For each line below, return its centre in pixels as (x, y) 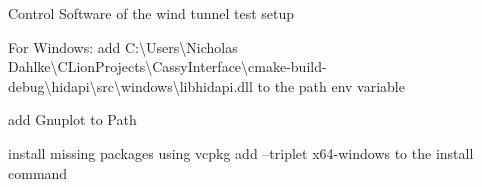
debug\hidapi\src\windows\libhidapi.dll (130, 85)
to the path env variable (331, 85)
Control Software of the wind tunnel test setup (151, 13)
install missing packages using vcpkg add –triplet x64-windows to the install (241, 152)
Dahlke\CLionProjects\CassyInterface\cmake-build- (167, 66)
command (38, 172)
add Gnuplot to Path (72, 119)
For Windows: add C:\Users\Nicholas (123, 46)
